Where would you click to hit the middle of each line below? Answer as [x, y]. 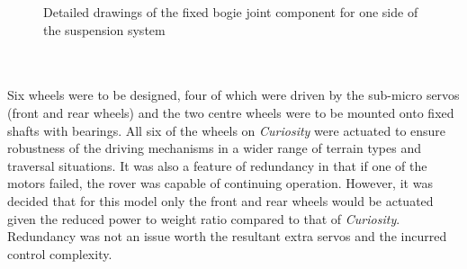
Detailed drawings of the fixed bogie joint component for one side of [231, 12]
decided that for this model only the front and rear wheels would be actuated [220, 200]
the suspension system [104, 29]
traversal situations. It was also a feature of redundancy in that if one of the [217, 165]
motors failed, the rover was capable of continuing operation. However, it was [220, 183]
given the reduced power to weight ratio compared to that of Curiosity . [204, 218]
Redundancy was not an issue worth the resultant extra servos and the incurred [227, 236]
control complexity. [60, 253]
